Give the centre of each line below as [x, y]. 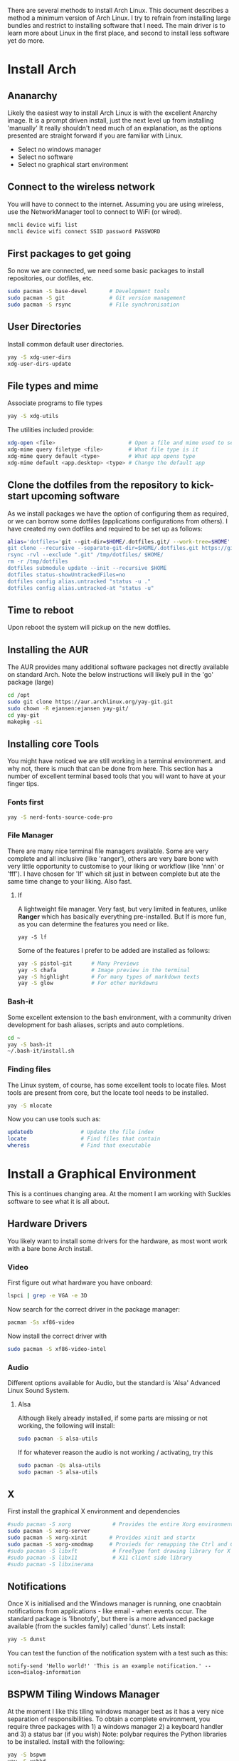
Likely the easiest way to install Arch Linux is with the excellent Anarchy [112, 113]
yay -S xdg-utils [33, 417]
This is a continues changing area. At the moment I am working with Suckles [119, 1194]
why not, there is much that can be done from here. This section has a [110, 769]
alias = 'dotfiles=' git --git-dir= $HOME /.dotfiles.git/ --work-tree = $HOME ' [119, 541]
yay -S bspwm [27, 1755]
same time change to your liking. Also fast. [70, 881]
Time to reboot [41, 610]
